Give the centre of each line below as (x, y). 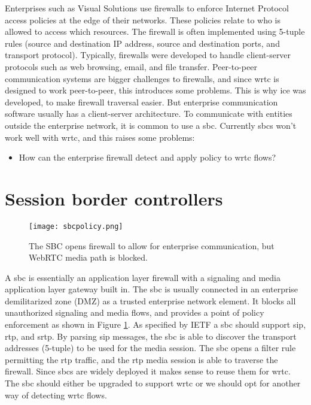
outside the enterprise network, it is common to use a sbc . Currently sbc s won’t (151, 125)
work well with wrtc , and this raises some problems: (100, 137)
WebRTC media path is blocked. (88, 257)
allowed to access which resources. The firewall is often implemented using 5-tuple (155, 31)
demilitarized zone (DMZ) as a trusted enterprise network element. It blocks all (150, 300)
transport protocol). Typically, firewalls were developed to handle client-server (148, 55)
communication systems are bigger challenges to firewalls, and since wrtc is (142, 78)
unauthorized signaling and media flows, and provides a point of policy (135, 312)
